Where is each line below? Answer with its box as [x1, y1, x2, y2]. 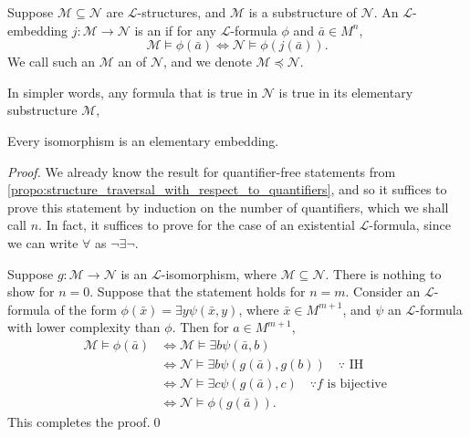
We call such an [7, 52, 96, 71]
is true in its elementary [278, 82, 413, 101]
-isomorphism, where [161, 264, 277, 283]
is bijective [327, 377, 387, 390]
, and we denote [163, 52, 252, 71]
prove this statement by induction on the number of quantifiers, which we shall [7, 197, 449, 216]
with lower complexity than [7, 317, 161, 337]
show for [7, 282, 55, 301]
